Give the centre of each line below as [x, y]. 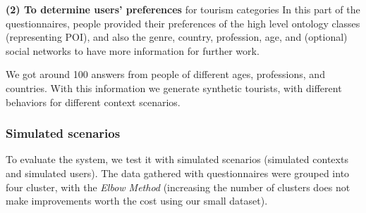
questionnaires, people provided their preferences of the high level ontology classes [183, 23]
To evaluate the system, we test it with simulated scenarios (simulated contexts [177, 159]
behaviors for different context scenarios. [93, 102]
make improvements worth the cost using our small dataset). [137, 201]
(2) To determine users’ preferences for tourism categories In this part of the [183, 9]
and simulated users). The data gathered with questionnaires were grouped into [178, 173]
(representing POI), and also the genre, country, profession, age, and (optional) [177, 37]
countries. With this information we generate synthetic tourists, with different [174, 88]
